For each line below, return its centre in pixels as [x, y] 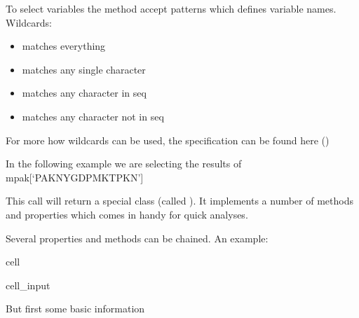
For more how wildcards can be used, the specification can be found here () [168, 140]
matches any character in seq [84, 93]
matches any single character [84, 69]
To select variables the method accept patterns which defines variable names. [171, 8]
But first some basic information [75, 309]
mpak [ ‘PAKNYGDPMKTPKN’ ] [75, 177]
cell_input [28, 285]
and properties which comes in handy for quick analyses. [127, 214]
